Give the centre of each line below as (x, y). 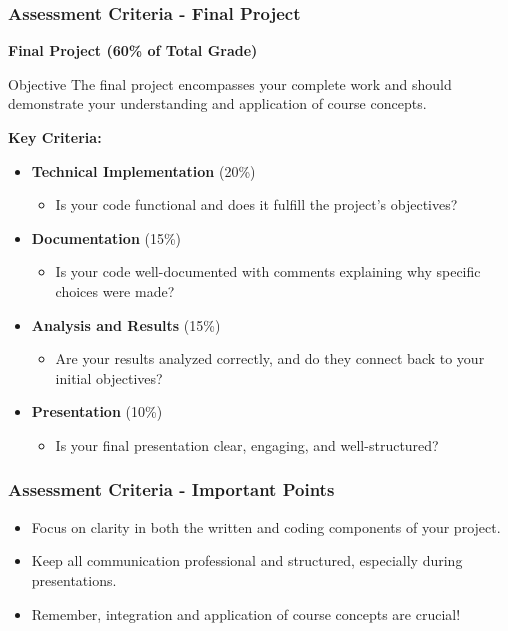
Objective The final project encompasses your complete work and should (230, 83)
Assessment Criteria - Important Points (171, 489)
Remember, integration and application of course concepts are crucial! (246, 613)
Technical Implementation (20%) (143, 170)
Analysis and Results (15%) (126, 324)
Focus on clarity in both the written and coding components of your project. (266, 526)
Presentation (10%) (97, 411)
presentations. (74, 579)
